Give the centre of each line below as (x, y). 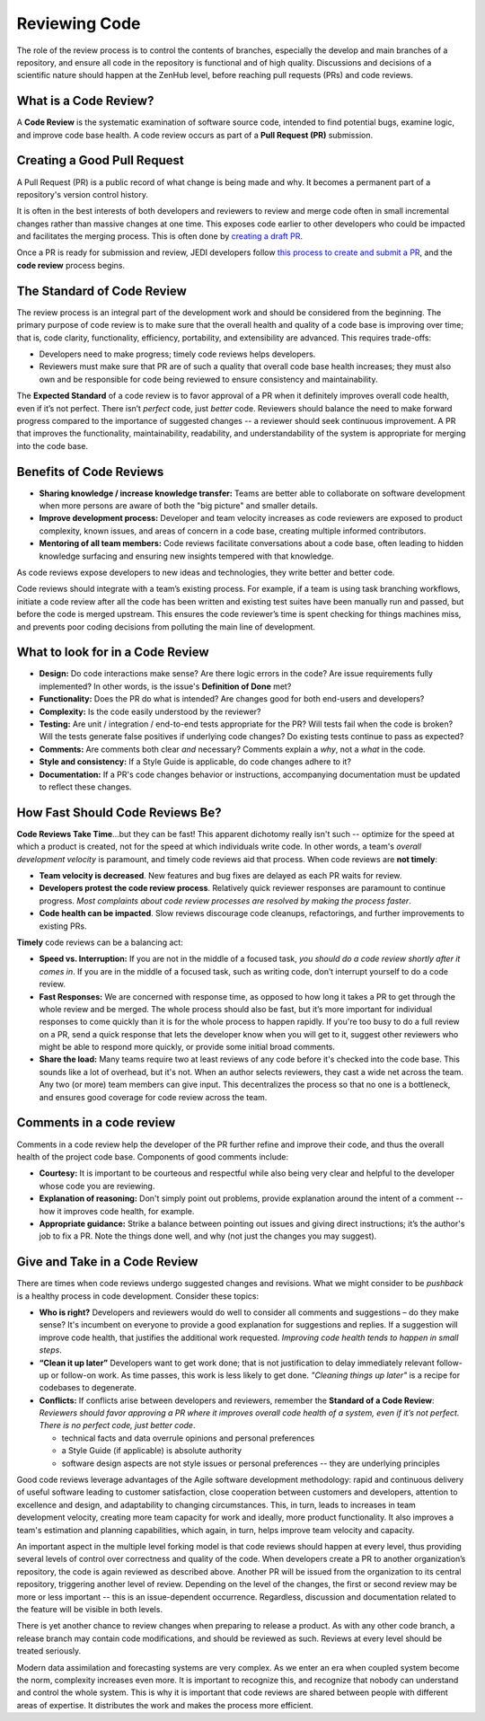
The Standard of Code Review (102, 291)
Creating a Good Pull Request (100, 160)
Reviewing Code (79, 23)
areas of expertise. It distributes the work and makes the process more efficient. (165, 1705)
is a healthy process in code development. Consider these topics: (138, 1296)
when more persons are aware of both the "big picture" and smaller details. (178, 505)
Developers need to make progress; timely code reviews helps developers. (177, 354)
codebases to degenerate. (88, 1388)
